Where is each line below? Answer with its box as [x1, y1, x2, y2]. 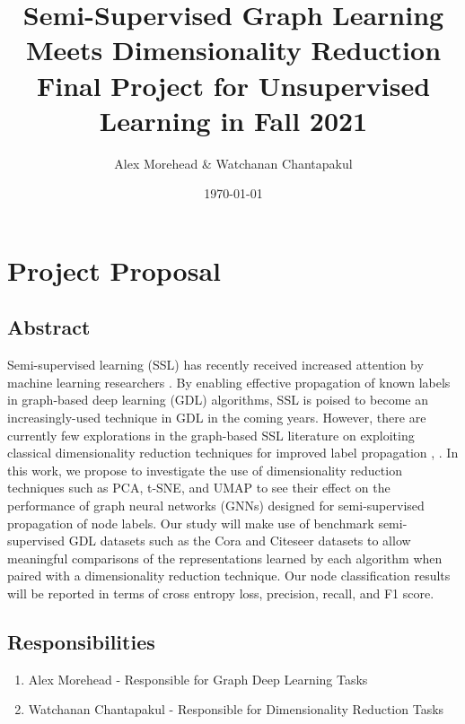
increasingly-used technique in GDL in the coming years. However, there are [7, 408, 426, 427]
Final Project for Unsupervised [36, 66, 431, 103]
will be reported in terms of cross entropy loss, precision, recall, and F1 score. [7, 583, 434, 602]
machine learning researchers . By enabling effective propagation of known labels [7, 372, 451, 391]
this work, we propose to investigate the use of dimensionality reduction [7, 460, 402, 479]
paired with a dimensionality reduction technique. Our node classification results [7, 566, 451, 585]
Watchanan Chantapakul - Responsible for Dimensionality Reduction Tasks [28, 700, 444, 719]
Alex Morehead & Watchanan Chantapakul [114, 153, 353, 172]
